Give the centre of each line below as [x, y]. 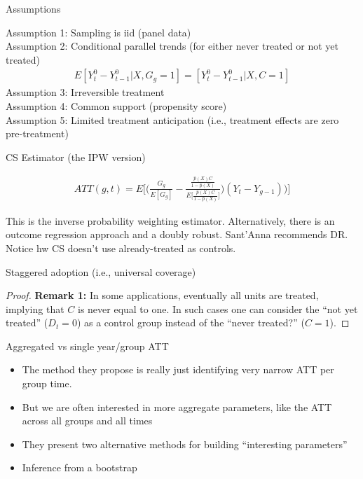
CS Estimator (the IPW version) [76, 157]
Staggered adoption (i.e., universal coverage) [101, 271]
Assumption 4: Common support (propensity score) [116, 106]
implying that [35, 308]
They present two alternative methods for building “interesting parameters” [185, 444]
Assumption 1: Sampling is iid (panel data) [98, 32]
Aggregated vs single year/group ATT [87, 346]
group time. [47, 383]
